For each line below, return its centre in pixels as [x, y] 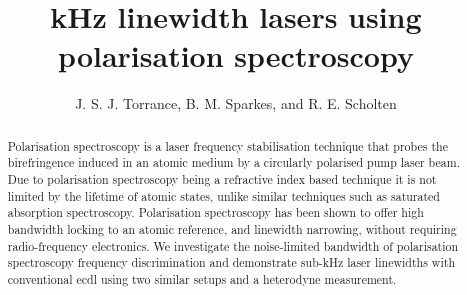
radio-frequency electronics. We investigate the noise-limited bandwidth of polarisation [233, 245]
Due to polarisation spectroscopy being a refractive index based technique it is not [222, 179]
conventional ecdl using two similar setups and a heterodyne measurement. [202, 278]
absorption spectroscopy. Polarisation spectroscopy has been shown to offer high [215, 212]
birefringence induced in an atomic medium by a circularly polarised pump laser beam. [233, 162]
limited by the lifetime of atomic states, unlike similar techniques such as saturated [223, 195]
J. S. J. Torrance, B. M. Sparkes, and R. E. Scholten [236, 103]
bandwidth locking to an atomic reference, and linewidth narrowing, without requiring [232, 228]
